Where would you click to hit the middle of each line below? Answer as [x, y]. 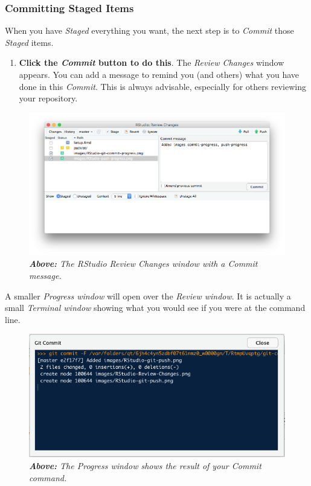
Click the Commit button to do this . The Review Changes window [152, 62]
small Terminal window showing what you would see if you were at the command [155, 308]
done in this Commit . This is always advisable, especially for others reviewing [162, 86]
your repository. [48, 98]
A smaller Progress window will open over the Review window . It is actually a [148, 296]
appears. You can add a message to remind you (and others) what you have [159, 74]
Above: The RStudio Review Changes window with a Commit [143, 264]
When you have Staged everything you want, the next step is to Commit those [149, 30]
